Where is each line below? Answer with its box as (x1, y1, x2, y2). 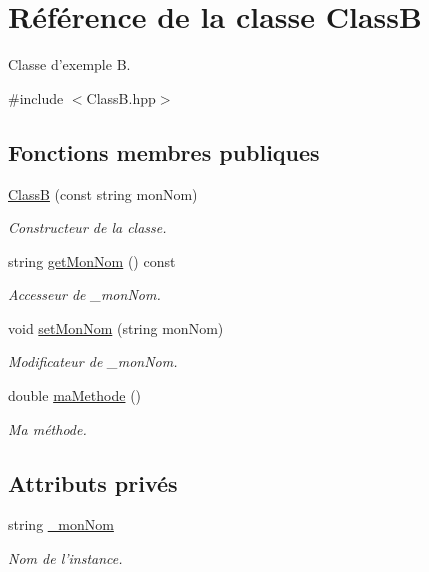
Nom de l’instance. (8, 548, 123, 569)
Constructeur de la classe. (8, 217, 167, 238)
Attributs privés (8, 467, 178, 498)
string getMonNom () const (8, 250, 176, 271)
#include (8, 87, 64, 108)
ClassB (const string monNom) (8, 183, 198, 204)
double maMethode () (8, 385, 142, 406)
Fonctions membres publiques (8, 136, 320, 167)
